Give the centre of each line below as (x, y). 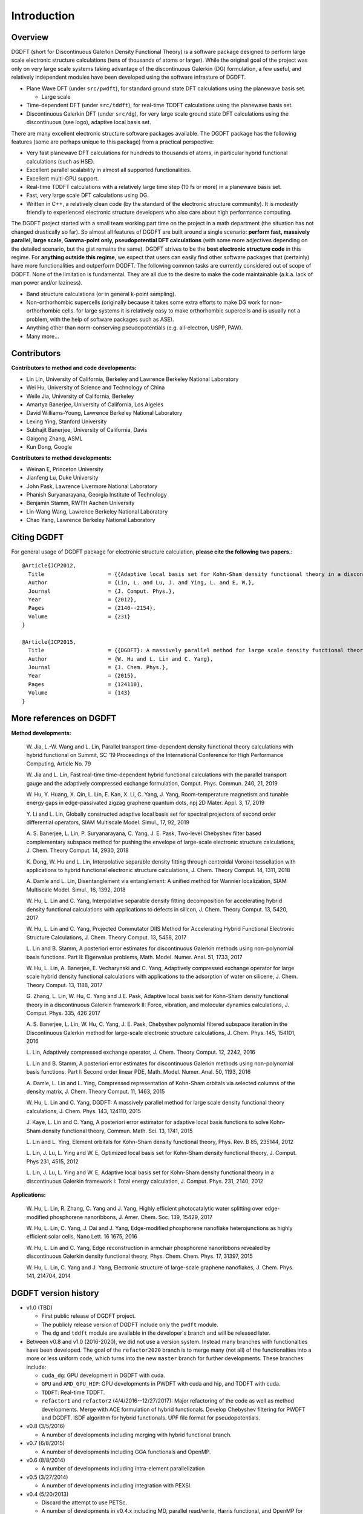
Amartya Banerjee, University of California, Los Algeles (95, 405)
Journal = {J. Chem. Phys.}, (98, 667)
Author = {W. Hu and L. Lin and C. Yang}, (121, 659)
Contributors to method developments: (61, 458)
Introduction (43, 16)
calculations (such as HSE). (60, 161)
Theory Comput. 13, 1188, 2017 (64, 985)
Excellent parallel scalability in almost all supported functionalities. (109, 170)
